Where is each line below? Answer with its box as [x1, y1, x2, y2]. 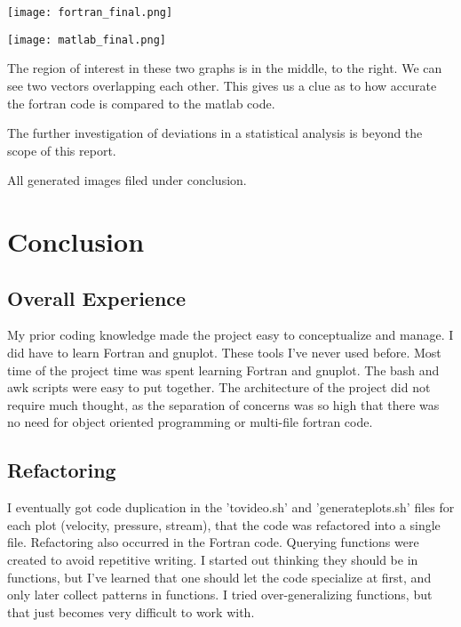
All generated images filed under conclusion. [7, 171, 247, 189]
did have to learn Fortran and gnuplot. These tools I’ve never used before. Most [7, 343, 441, 362]
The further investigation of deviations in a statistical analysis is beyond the [7, 124, 423, 142]
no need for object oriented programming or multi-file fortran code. [7, 413, 373, 431]
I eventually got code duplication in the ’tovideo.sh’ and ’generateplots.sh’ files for [7, 498, 455, 517]
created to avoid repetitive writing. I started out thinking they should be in [7, 551, 418, 568]
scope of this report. [7, 141, 116, 159]
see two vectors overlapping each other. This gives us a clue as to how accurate [7, 76, 437, 94]
